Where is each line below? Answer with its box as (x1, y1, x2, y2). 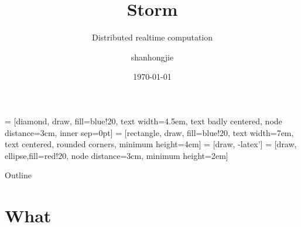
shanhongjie (131, 50, 174, 63)
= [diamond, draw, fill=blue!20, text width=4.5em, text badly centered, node (5, 114, 282, 127)
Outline (5, 169, 32, 181)
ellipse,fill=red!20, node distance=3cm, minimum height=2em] (5, 149, 228, 161)
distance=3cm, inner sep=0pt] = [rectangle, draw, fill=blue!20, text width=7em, (5, 126, 294, 138)
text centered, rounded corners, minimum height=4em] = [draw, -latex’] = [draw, (5, 138, 297, 150)
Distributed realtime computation (91, 31, 213, 43)
